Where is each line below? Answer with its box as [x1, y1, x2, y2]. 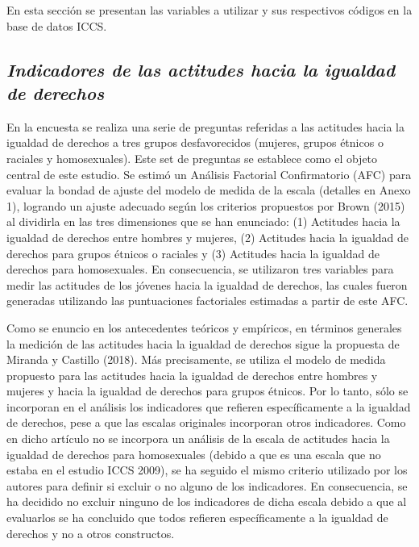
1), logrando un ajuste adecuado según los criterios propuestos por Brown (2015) [6, 197, 405, 214]
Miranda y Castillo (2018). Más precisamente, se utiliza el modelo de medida [6, 351, 386, 368]
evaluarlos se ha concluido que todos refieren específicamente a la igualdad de [6, 509, 388, 526]
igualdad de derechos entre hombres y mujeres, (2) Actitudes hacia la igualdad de [6, 228, 409, 245]
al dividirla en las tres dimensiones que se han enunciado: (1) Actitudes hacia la [6, 213, 400, 230]
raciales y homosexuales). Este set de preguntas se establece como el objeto [6, 149, 378, 166]
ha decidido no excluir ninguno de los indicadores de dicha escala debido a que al [6, 493, 407, 510]
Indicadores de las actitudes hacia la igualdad [6, 56, 396, 81]
